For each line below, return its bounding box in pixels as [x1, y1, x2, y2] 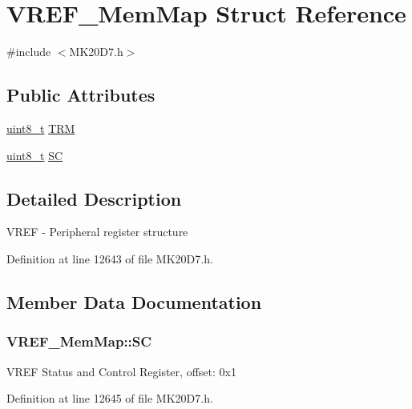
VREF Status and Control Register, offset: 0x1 [6, 363, 236, 379]
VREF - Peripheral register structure [6, 223, 188, 240]
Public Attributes [6, 82, 156, 107]
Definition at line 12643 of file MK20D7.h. [6, 250, 213, 267]
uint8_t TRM [6, 119, 75, 136]
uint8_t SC [6, 146, 63, 163]
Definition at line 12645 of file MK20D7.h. [6, 390, 213, 407]
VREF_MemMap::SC [6, 331, 151, 351]
